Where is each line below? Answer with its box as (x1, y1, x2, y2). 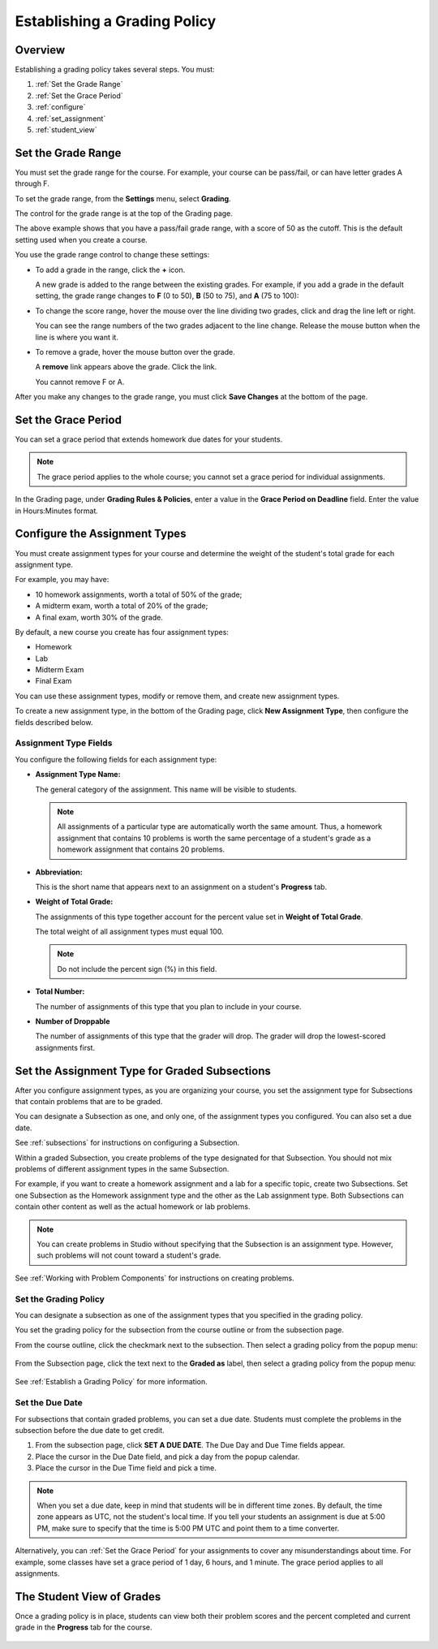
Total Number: (35, 986, 85, 996)
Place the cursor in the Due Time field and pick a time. (35, 1463, 217, 1473)
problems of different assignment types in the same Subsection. (15, 1164, 230, 1174)
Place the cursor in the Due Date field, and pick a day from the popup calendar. (35, 1452, 300, 1461)
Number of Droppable (35, 1017, 110, 1026)
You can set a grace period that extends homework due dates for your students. (15, 434, 283, 444)
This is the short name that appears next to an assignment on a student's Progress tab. (35, 882, 328, 891)
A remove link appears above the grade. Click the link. (35, 362, 217, 372)
